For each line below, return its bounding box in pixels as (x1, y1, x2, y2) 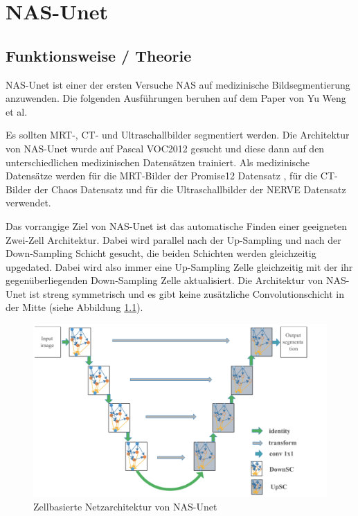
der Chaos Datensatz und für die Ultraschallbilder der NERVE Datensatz (34, 181, 346, 196)
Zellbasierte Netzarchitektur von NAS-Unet (33, 499, 217, 514)
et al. (6, 104, 28, 118)
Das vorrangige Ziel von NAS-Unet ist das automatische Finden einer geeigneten (6, 218, 348, 233)
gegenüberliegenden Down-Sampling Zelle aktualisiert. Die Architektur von (6, 273, 323, 287)
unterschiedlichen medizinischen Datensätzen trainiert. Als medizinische (6, 154, 310, 169)
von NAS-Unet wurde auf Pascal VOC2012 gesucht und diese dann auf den (6, 141, 325, 155)
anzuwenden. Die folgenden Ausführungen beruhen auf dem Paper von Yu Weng (6, 91, 346, 105)
